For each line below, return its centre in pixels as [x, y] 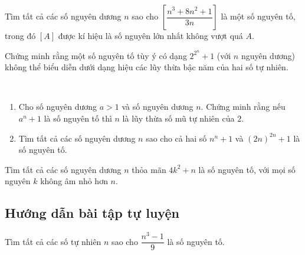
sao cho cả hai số [176, 138]
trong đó [20, 35]
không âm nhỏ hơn [74, 181]
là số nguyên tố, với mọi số [247, 169]
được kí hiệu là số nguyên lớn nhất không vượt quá [150, 35]
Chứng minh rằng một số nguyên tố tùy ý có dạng [96, 55]
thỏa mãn [149, 169]
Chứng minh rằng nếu [246, 107]
